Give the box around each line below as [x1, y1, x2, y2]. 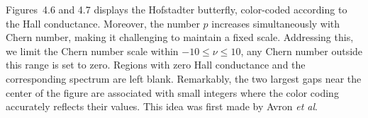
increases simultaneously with [211, 16, 340, 30]
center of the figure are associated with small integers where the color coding [6, 85, 339, 100]
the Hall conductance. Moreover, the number [6, 16, 200, 30]
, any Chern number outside [240, 43, 363, 58]
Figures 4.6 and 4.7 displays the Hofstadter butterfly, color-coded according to [6, 2, 347, 16]
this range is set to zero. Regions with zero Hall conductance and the [6, 57, 306, 72]
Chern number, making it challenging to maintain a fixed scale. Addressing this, [6, 30, 354, 45]
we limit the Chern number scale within [6, 43, 179, 58]
